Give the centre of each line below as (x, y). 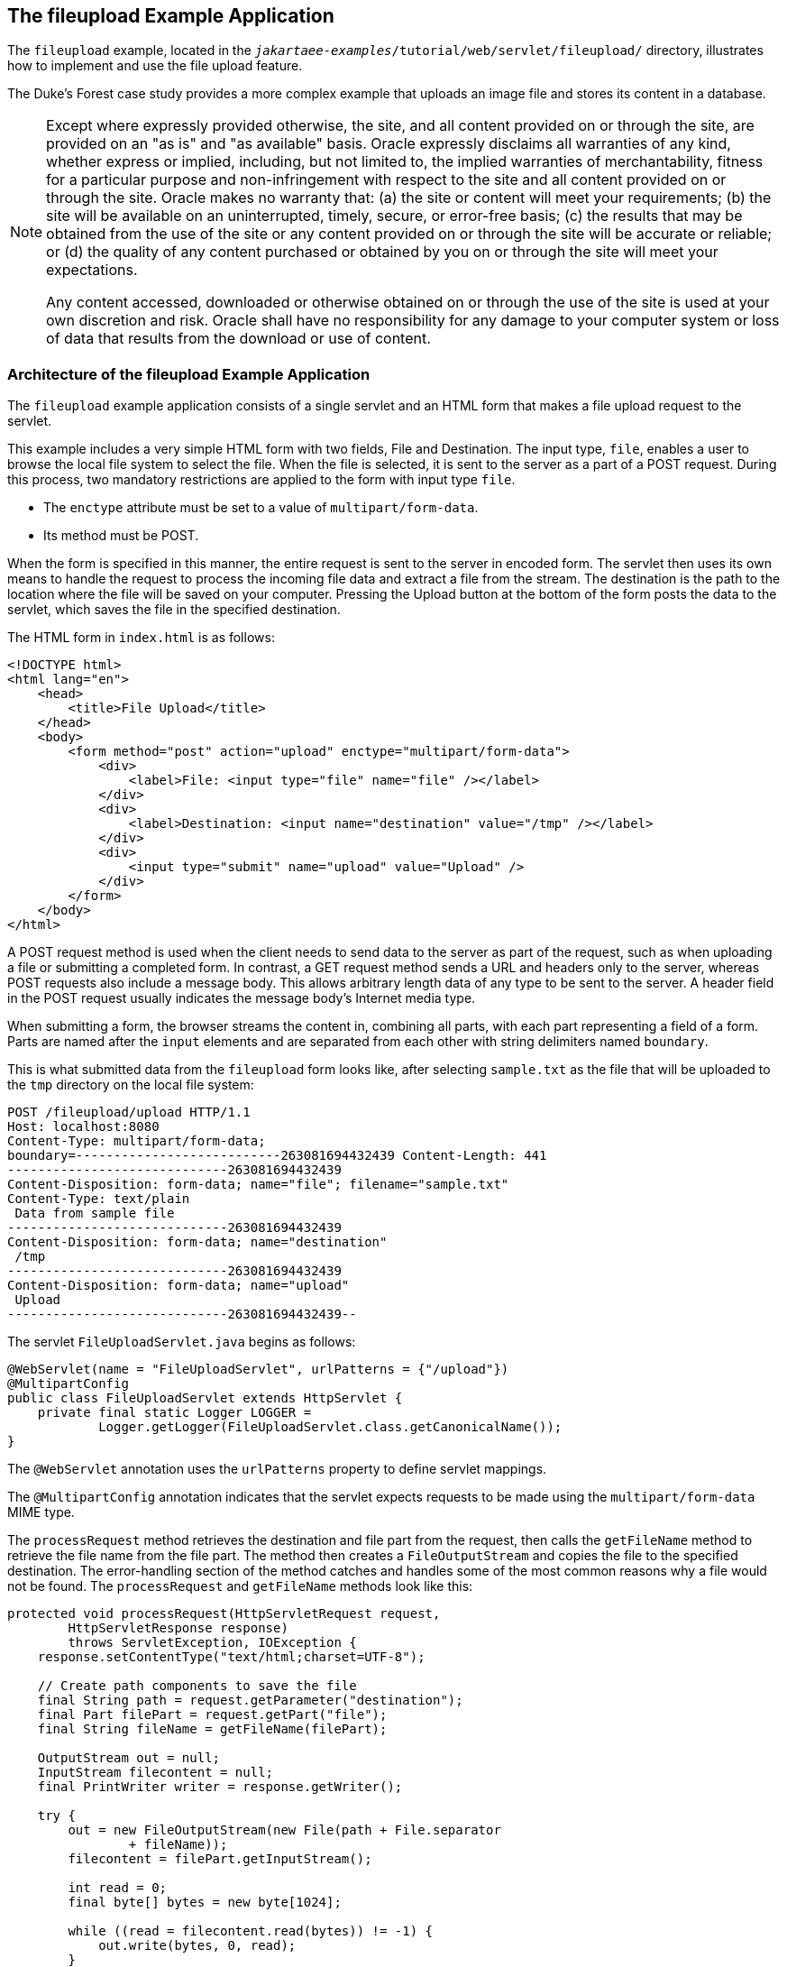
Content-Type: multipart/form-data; (137, 1141)
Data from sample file (95, 1213)
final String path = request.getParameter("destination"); (250, 1700)
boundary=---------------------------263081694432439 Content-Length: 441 (277, 1156)
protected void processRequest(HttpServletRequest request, (224, 1614)
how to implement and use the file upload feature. (155, 66)
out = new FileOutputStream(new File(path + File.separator (284, 1830)
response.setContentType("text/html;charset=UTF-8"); (231, 1657)
